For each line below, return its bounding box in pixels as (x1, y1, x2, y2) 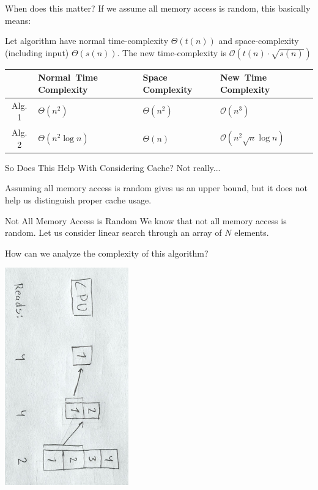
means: (5, 13, 31, 26)
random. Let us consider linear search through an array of (5, 226, 222, 239)
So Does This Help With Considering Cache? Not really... (5, 161, 221, 174)
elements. (234, 226, 269, 239)
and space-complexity (218, 34, 299, 47)
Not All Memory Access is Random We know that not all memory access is (5, 214, 287, 227)
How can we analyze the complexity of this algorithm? (5, 246, 209, 259)
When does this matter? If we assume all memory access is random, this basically (5, 2, 311, 14)
